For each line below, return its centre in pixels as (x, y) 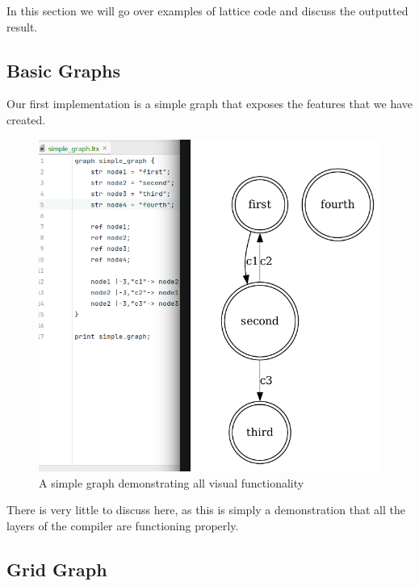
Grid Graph (57, 569)
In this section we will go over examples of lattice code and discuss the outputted (207, 10)
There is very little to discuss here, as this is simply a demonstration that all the (206, 510)
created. (26, 119)
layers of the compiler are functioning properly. (123, 525)
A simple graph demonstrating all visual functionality (172, 482)
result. (22, 26)
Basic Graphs (63, 70)
